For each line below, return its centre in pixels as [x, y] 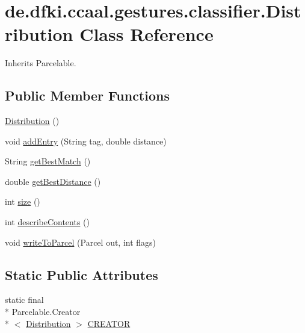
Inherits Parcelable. [41, 63]
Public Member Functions [87, 95]
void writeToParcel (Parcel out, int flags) [81, 242]
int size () [23, 201]
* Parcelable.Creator [43, 312]
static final [24, 300]
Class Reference [146, 34]
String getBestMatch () [48, 161]
